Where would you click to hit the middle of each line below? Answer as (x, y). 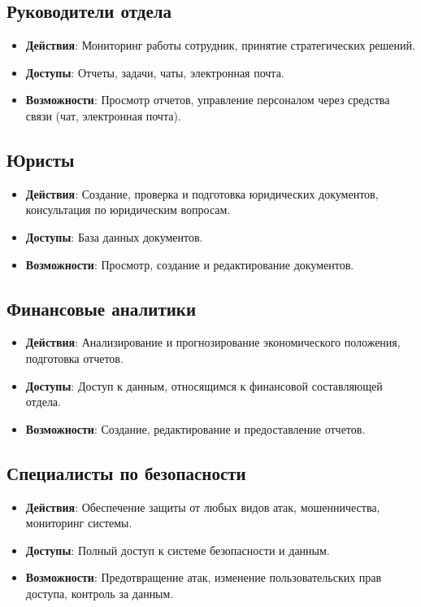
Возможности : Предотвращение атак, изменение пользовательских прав (204, 577)
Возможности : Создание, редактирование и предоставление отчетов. (195, 428)
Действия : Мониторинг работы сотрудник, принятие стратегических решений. (220, 45)
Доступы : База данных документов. (114, 236)
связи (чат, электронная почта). (103, 115)
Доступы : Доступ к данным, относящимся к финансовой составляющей (204, 385)
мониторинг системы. (79, 523)
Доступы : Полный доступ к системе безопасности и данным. (178, 550)
